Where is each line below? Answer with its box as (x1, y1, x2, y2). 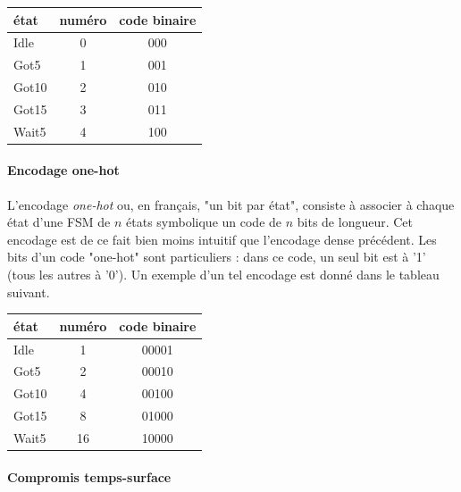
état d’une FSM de (7, 213, 111, 231)
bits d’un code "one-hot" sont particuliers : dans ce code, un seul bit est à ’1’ (7, 247, 426, 266)
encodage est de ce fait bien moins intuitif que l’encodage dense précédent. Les (7, 229, 437, 248)
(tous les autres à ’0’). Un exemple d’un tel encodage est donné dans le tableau (7, 264, 440, 283)
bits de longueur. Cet (297, 213, 414, 231)
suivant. (7, 282, 50, 301)
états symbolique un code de (126, 213, 282, 231)
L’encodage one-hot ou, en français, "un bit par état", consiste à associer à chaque (7, 195, 455, 213)
